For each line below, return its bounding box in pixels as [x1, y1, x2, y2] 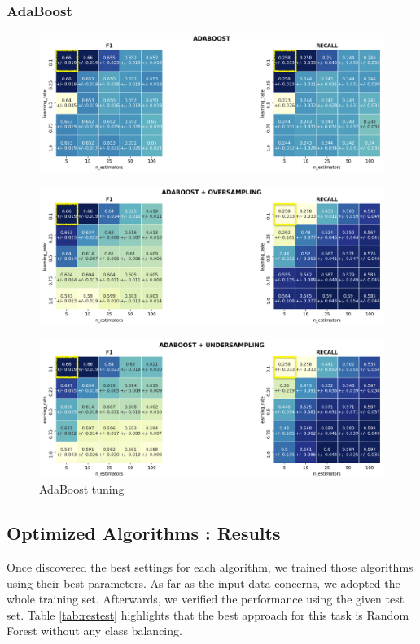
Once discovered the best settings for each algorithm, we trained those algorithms [7, 559, 413, 576]
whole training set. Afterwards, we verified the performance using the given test [7, 590, 405, 607]
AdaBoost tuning [39, 481, 125, 498]
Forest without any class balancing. [7, 622, 182, 639]
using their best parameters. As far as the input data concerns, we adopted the [7, 574, 400, 591]
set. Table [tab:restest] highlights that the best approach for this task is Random [7, 606, 409, 623]
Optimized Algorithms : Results [7, 520, 281, 546]
